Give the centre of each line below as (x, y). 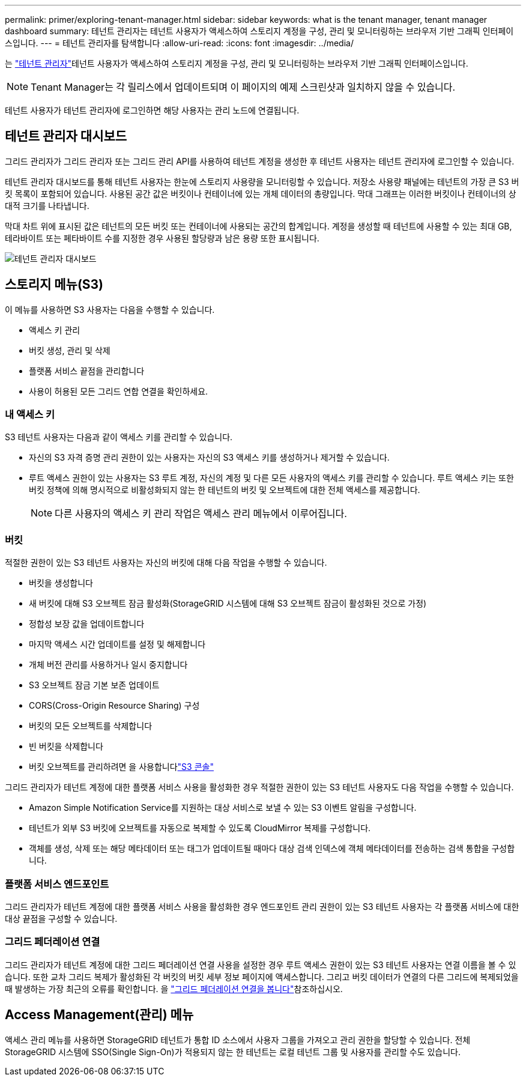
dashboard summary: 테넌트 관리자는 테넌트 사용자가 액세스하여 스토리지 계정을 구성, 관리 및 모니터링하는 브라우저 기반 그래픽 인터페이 (259, 31)
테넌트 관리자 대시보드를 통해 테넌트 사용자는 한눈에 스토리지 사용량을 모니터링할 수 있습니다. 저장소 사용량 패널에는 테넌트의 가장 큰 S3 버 (262, 181)
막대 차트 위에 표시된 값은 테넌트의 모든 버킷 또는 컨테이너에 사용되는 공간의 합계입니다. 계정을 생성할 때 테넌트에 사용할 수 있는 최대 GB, (258, 226)
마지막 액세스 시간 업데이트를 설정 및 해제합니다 (117, 644)
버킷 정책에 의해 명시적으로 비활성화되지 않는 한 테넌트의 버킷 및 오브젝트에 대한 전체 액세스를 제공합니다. (225, 490)
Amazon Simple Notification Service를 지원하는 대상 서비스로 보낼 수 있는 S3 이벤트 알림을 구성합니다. (223, 808)
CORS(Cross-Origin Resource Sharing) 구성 (114, 706)
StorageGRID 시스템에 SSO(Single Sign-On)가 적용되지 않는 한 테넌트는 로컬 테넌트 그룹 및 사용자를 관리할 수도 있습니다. (233, 1052)
